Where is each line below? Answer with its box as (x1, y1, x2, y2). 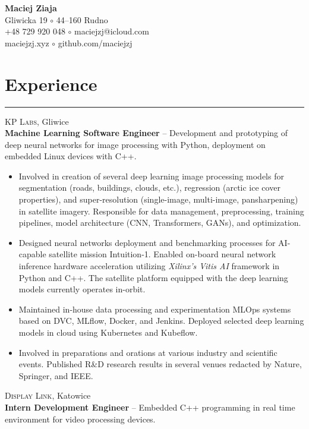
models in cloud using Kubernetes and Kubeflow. (18, 326, 198, 338)
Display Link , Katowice (5, 389, 91, 402)
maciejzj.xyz (5, 36, 49, 49)
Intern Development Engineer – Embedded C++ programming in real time (5, 400, 295, 413)
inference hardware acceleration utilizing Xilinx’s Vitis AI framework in (18, 260, 280, 272)
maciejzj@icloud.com (74, 25, 149, 37)
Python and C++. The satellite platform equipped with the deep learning (18, 271, 288, 283)
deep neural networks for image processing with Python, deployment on (5, 138, 266, 150)
